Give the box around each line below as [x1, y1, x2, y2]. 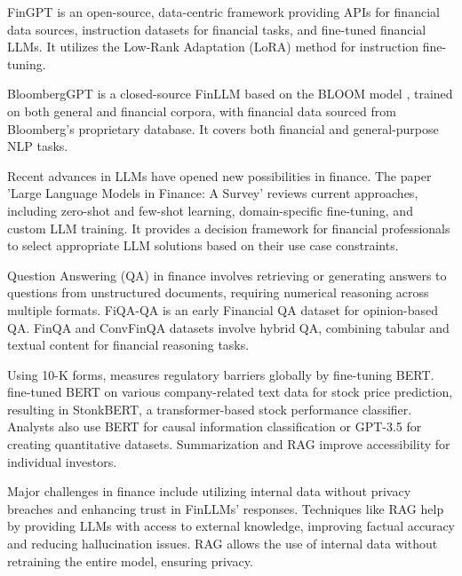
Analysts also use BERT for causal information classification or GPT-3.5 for [7, 417, 422, 436]
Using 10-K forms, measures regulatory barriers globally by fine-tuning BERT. [7, 365, 434, 383]
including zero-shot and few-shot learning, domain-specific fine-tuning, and [7, 201, 413, 219]
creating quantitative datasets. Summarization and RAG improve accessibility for [7, 435, 450, 454]
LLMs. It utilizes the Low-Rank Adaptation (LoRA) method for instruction [7, 37, 419, 56]
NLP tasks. [7, 137, 68, 155]
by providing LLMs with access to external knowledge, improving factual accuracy [7, 517, 455, 535]
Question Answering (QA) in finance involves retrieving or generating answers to [7, 265, 447, 284]
